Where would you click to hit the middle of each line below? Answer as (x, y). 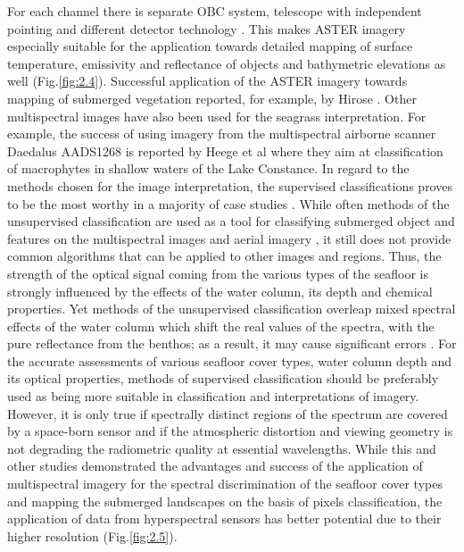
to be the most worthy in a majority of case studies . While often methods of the (228, 203)
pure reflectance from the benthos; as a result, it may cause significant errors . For (232, 343)
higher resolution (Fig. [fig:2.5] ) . (92, 535)
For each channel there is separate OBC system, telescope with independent (215, 11)
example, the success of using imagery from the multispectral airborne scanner (222, 134)
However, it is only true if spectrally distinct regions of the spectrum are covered (228, 413)
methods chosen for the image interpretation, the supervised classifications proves (230, 185)
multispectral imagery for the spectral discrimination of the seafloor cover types (225, 484)
